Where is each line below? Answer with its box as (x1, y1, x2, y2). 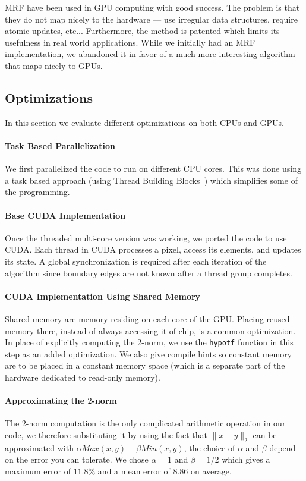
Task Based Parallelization (5, 139, 116, 152)
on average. (190, 464, 232, 477)
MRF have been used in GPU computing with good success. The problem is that (5, 1, 300, 13)
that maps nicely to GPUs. (5, 59, 103, 71)
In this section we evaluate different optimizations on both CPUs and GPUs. (5, 116, 284, 128)
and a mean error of (97, 464, 171, 477)
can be (253, 428, 277, 441)
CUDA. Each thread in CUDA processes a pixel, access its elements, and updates (5, 243, 301, 256)
